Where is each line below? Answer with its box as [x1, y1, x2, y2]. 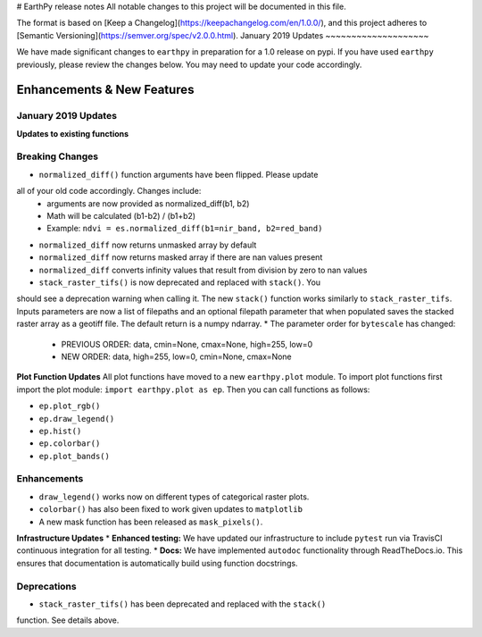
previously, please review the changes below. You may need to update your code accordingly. [16, 59, 362, 70]
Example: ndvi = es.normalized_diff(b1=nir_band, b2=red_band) [46, 223, 323, 234]
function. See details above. [16, 615, 120, 625]
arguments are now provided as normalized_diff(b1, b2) [46, 197, 250, 209]
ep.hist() [38, 425, 82, 436]
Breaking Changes [16, 150, 99, 163]
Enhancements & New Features [16, 82, 195, 97]
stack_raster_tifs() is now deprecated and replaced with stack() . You [38, 277, 321, 288]
